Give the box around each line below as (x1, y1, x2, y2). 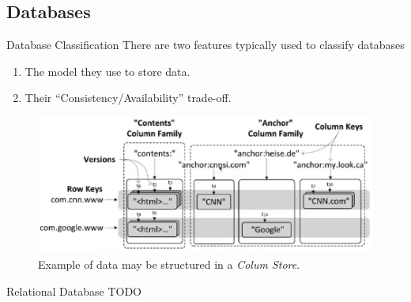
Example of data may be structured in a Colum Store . (38, 255, 300, 272)
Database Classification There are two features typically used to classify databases (6, 36, 405, 53)
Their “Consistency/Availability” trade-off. (25, 89, 232, 106)
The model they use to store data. (25, 62, 190, 79)
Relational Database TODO (6, 282, 141, 299)
